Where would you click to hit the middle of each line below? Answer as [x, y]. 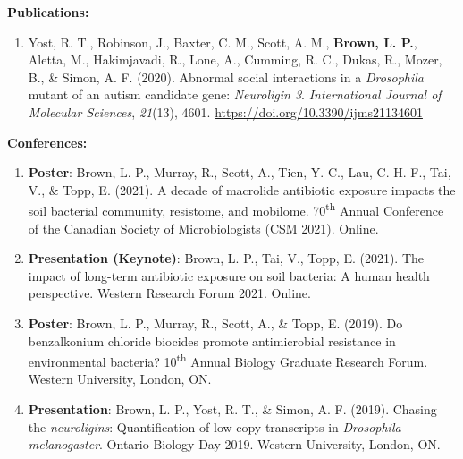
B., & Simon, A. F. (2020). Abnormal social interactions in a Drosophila [226, 76]
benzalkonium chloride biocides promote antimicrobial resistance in [212, 340]
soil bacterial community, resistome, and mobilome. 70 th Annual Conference [236, 209]
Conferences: [47, 142]
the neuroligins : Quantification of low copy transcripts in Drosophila [215, 426]
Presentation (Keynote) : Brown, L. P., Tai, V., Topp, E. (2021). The [226, 258]
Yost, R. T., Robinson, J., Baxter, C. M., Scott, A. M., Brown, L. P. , [223, 42]
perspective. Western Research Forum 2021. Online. [169, 293]
